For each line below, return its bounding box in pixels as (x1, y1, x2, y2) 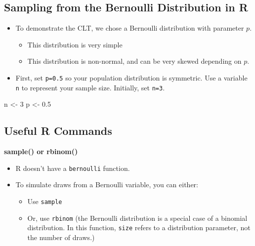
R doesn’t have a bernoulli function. (15, 163, 130, 173)
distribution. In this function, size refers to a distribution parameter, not (27, 222, 251, 233)
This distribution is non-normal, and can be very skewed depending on (27, 56, 242, 66)
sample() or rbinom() (4, 146, 78, 157)
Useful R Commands (4, 123, 112, 138)
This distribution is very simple (27, 39, 123, 49)
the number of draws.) (27, 232, 95, 242)
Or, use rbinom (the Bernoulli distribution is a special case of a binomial (27, 212, 248, 223)
